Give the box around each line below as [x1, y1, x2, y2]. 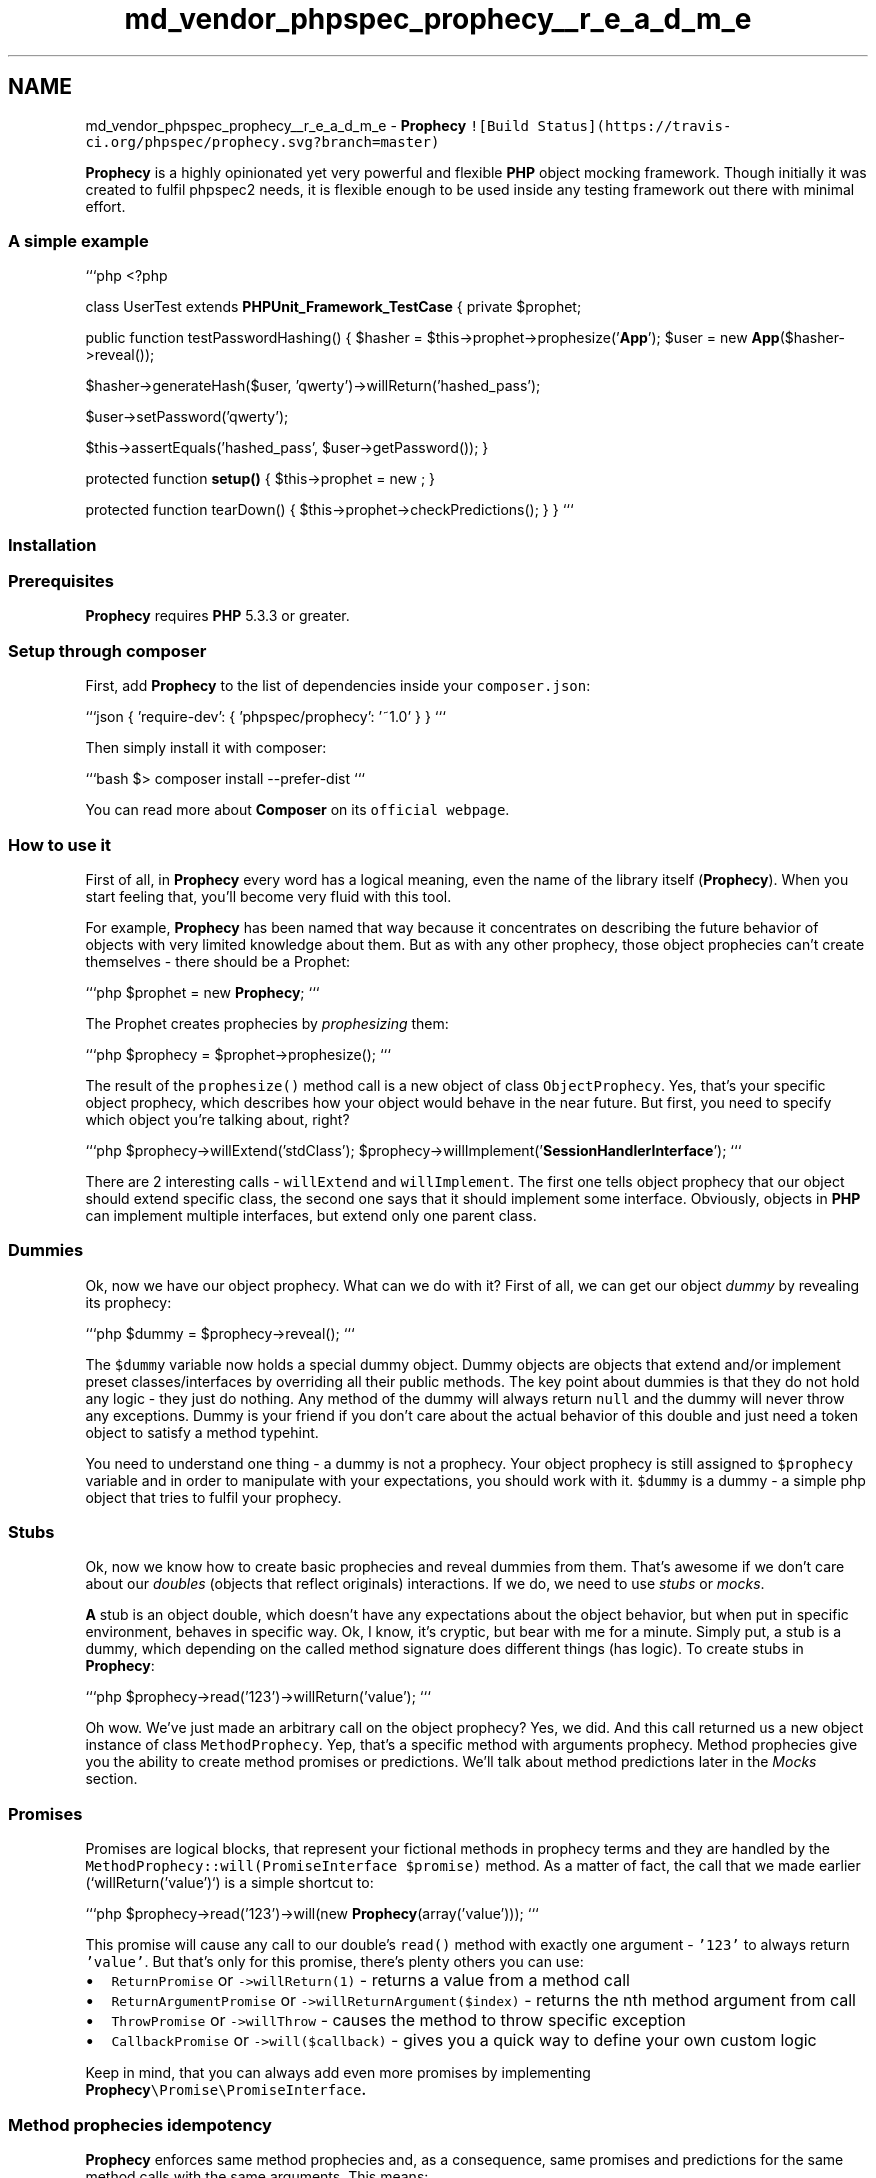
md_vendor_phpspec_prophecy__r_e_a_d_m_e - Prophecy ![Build [85, 116, 530, 134]
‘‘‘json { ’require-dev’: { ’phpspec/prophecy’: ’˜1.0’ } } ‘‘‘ [85, 708, 446, 726]
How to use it [8, 834, 111, 855]
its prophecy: [85, 1293, 172, 1311]
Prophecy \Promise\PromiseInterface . [85, 2081, 367, 2099]
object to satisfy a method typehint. [85, 1423, 319, 1441]
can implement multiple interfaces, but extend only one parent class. [85, 1206, 537, 1224]
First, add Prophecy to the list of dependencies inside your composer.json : [85, 677, 591, 695]
